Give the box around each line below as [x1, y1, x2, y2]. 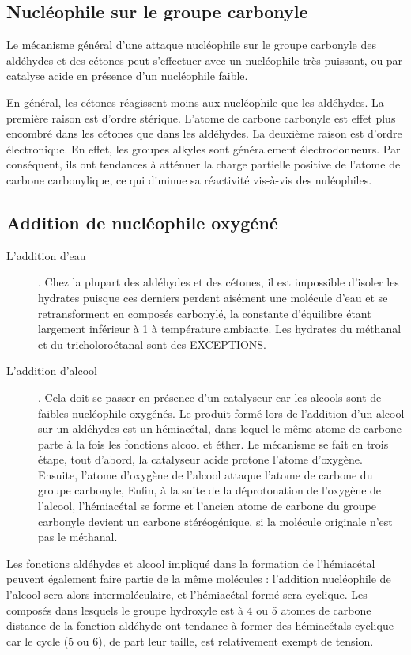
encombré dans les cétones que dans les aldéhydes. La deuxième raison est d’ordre [6, 125, 402, 142]
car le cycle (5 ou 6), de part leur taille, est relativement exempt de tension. [6, 632, 374, 649]
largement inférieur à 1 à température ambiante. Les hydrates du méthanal [38, 320, 402, 337]
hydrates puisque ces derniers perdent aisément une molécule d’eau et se [38, 289, 388, 305]
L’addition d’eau [6, 247, 86, 263]
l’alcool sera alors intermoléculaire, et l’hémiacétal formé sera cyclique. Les [6, 586, 368, 603]
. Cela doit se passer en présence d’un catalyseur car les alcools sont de [38, 388, 382, 405]
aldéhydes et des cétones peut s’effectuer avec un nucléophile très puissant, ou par [6, 51, 403, 68]
